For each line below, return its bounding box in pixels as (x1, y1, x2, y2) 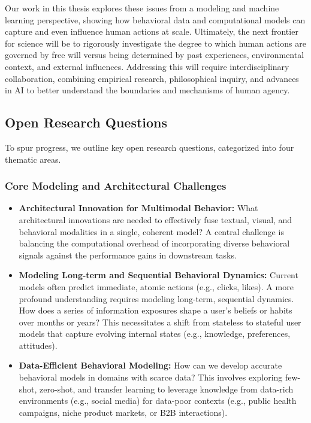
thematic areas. (5, 153, 61, 165)
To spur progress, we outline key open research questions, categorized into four (5, 141, 294, 153)
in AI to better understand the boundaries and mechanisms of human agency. (5, 84, 290, 96)
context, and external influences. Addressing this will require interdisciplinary (5, 60, 289, 72)
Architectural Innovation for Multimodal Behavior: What (19, 202, 258, 214)
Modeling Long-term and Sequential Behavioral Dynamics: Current (19, 269, 298, 281)
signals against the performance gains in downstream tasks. (19, 248, 237, 261)
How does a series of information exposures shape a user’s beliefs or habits (19, 304, 292, 317)
